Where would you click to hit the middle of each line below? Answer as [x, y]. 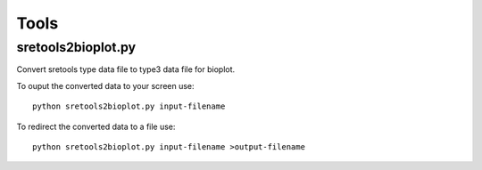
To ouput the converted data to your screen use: [106, 85]
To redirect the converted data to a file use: [96, 126]
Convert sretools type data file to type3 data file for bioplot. [126, 69]
